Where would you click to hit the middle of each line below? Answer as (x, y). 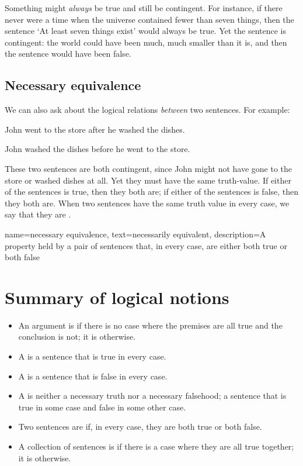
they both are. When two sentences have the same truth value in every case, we (147, 203)
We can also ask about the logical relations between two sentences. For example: (147, 110)
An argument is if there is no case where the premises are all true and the (150, 325)
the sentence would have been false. (68, 53)
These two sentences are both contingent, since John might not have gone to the (149, 168)
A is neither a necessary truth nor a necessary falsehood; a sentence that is (152, 396)
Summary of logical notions (117, 297)
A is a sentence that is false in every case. (93, 376)
